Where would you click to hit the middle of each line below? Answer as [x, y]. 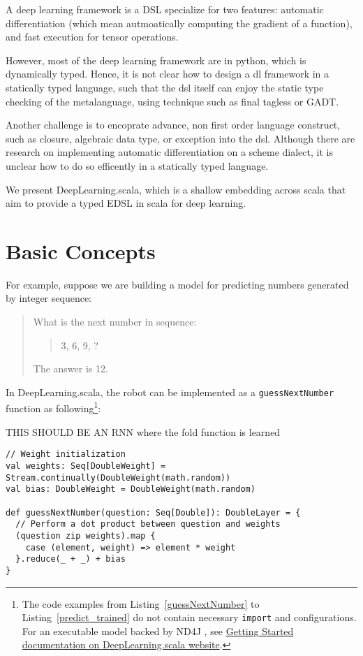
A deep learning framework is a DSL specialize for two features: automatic [165, 9]
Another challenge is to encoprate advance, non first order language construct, [173, 125]
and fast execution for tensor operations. [92, 37]
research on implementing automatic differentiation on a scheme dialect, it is [169, 152]
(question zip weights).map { [86, 535]
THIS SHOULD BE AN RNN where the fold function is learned [143, 431]
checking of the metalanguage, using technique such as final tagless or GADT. [172, 101]
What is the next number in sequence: [115, 322]
